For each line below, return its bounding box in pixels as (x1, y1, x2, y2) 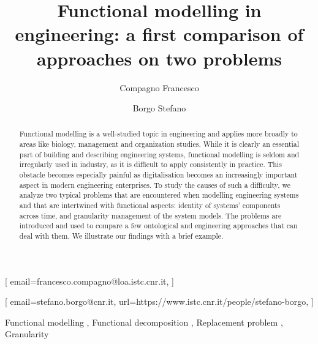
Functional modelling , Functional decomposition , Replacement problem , (5, 315, 283, 328)
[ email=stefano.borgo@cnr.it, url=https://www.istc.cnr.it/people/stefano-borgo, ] (5, 295, 314, 308)
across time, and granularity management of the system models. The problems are (19, 210, 282, 220)
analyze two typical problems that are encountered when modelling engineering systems (19, 190, 299, 200)
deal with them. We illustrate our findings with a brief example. (19, 231, 224, 241)
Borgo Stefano (132, 102, 186, 114)
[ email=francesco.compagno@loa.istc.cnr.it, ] (5, 274, 174, 287)
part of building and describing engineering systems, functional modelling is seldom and (19, 149, 300, 159)
